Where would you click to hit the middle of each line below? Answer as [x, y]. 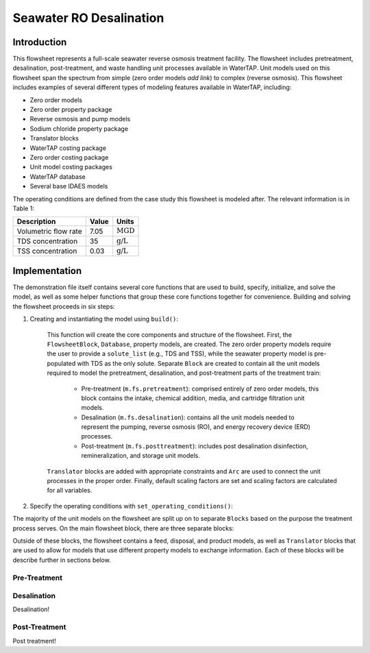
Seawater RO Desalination [88, 18]
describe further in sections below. [62, 560]
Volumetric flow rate [49, 231]
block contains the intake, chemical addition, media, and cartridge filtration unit [193, 398]
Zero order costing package [69, 157]
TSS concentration [47, 251]
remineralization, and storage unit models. [140, 456]
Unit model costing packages [71, 167]
